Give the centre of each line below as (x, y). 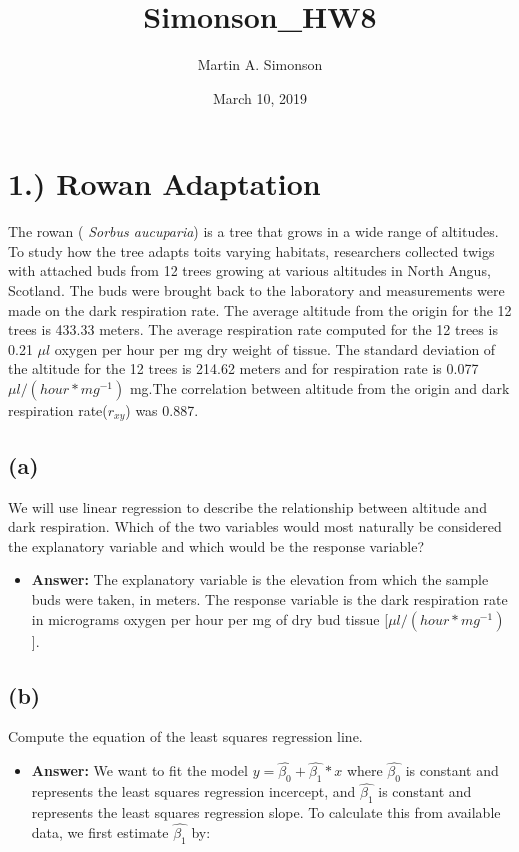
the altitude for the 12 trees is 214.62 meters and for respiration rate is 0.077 (243, 368)
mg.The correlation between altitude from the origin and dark (319, 388)
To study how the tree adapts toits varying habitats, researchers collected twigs (251, 250)
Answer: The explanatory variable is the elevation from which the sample (260, 579)
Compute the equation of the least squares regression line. (185, 736)
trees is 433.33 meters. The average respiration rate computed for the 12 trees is (253, 329)
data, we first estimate (100, 831)
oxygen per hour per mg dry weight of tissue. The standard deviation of (275, 348)
